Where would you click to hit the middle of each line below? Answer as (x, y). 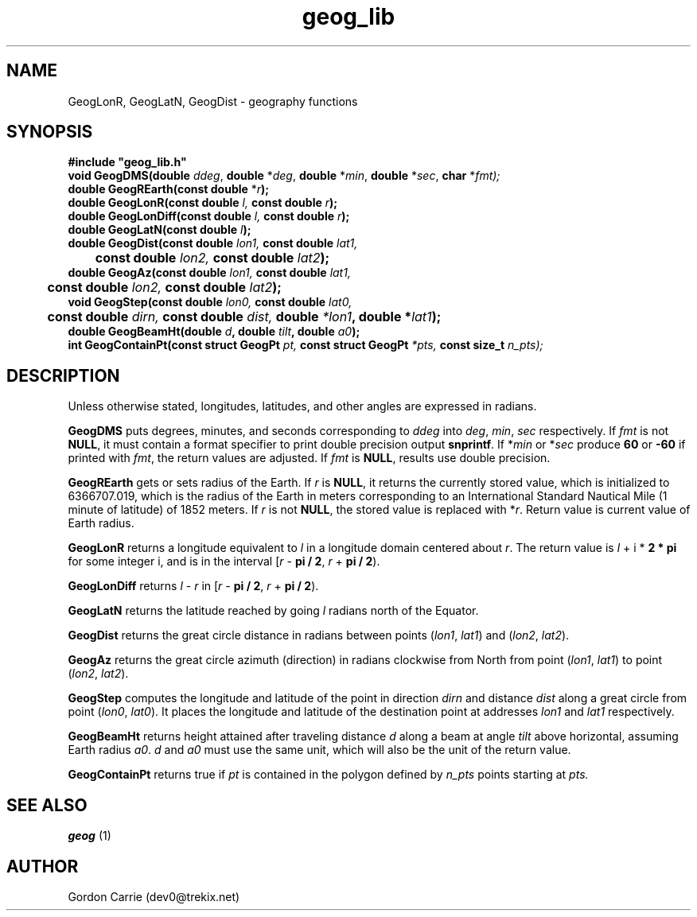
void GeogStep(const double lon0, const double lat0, (210, 302)
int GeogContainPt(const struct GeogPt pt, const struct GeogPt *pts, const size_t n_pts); (306, 345)
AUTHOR (43, 866)
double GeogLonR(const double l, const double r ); (203, 203)
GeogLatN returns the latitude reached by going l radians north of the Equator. (273, 611)
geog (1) (90, 836)
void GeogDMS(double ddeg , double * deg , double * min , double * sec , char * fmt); (284, 176)
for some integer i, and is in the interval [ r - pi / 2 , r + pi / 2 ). (224, 561)
